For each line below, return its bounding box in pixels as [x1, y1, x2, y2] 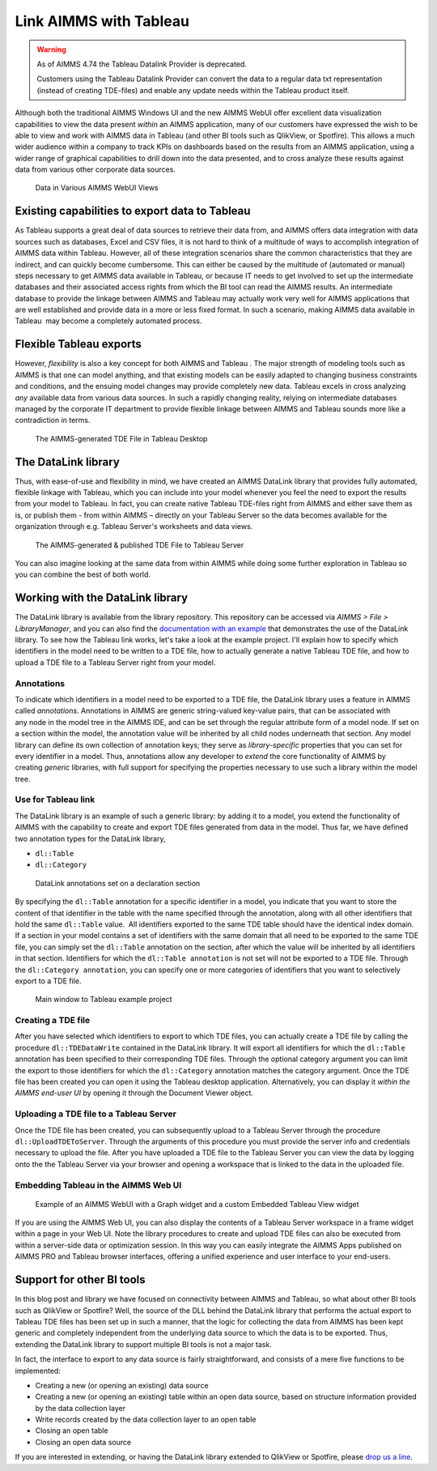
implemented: [15, 1366, 61, 1375]
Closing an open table [35, 1426, 108, 1435]
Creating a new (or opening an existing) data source [35, 1380, 210, 1390]
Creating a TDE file [15, 1015, 91, 1026]
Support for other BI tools [15, 1273, 146, 1287]
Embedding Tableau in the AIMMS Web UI [15, 1179, 182, 1191]
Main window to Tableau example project [35, 995, 173, 1004]
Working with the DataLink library [15, 591, 189, 605]
